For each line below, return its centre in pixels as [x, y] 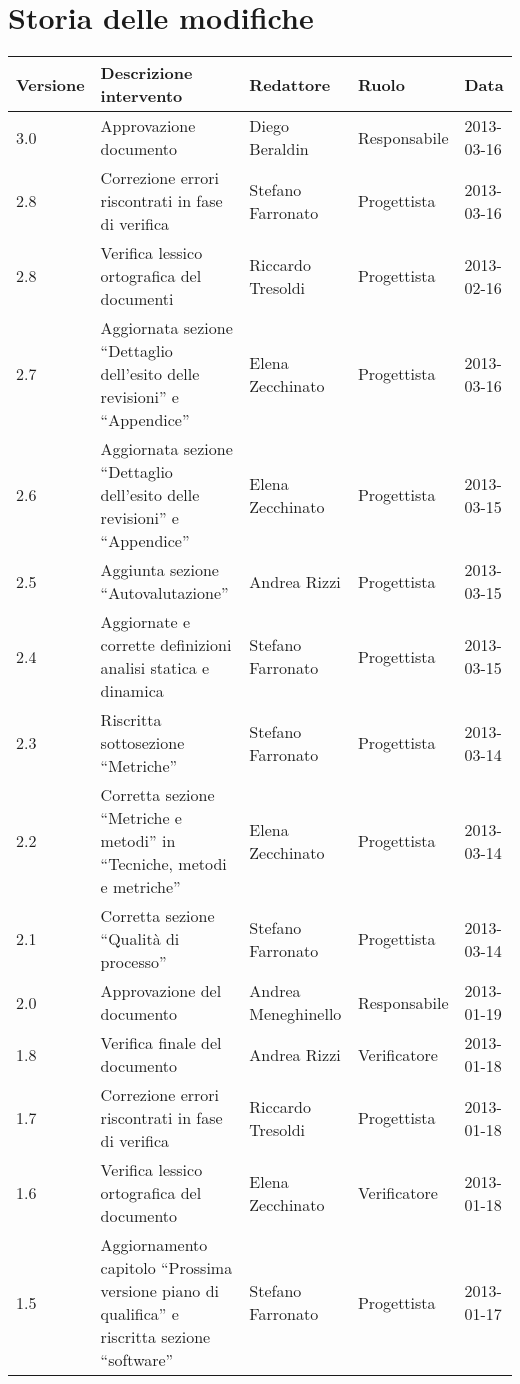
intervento [141, 96]
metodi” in [138, 841]
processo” [133, 962]
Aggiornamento [154, 1245]
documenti [137, 299]
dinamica [132, 691]
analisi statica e [155, 668]
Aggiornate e [145, 622]
